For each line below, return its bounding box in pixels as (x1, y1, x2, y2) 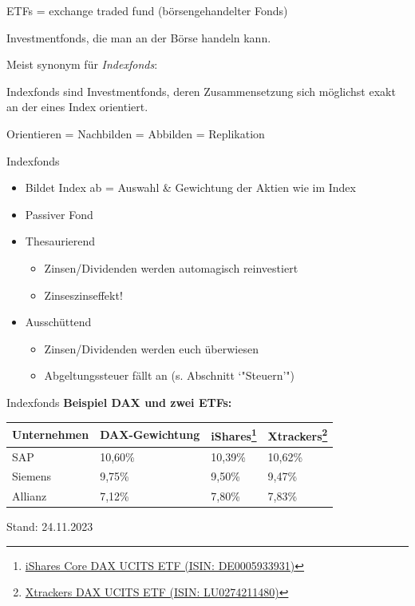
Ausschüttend (25, 313, 92, 330)
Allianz (12, 488, 47, 504)
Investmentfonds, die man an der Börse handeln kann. (6, 29, 271, 46)
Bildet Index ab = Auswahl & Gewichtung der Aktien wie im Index (25, 179, 356, 196)
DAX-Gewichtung (100, 425, 200, 442)
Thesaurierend (25, 233, 96, 249)
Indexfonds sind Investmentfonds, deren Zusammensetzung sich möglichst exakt (6, 82, 396, 99)
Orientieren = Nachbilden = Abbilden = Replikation (6, 125, 265, 142)
